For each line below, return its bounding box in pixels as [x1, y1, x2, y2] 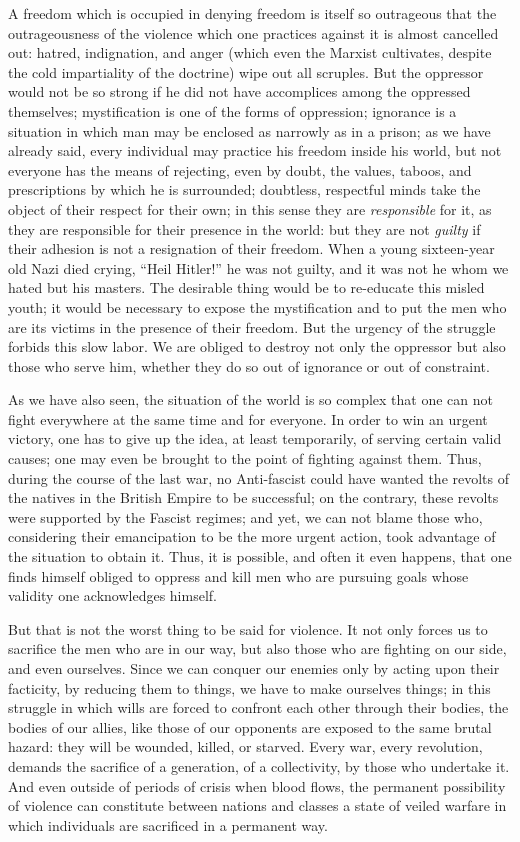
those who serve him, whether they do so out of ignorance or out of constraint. [8, 355, 490, 376]
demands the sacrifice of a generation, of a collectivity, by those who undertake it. [8, 755, 510, 776]
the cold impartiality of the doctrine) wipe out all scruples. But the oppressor [8, 61, 484, 82]
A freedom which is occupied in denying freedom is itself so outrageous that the [8, 3, 497, 23]
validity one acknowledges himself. [8, 585, 217, 606]
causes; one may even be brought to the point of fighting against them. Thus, [8, 448, 482, 469]
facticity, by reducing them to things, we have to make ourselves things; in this [8, 677, 491, 698]
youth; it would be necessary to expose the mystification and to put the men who [8, 296, 507, 317]
